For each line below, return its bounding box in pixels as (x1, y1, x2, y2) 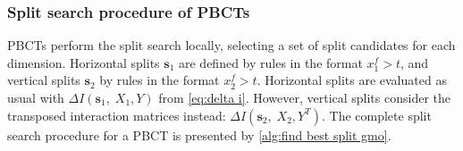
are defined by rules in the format (178, 53, 363, 71)
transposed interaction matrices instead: (7, 105, 226, 124)
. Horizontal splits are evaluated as (257, 71, 447, 89)
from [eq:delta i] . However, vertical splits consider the (158, 88, 451, 106)
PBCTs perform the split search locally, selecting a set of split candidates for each (7, 36, 456, 55)
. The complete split (321, 105, 432, 124)
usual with (7, 88, 64, 106)
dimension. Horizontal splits (7, 53, 160, 71)
